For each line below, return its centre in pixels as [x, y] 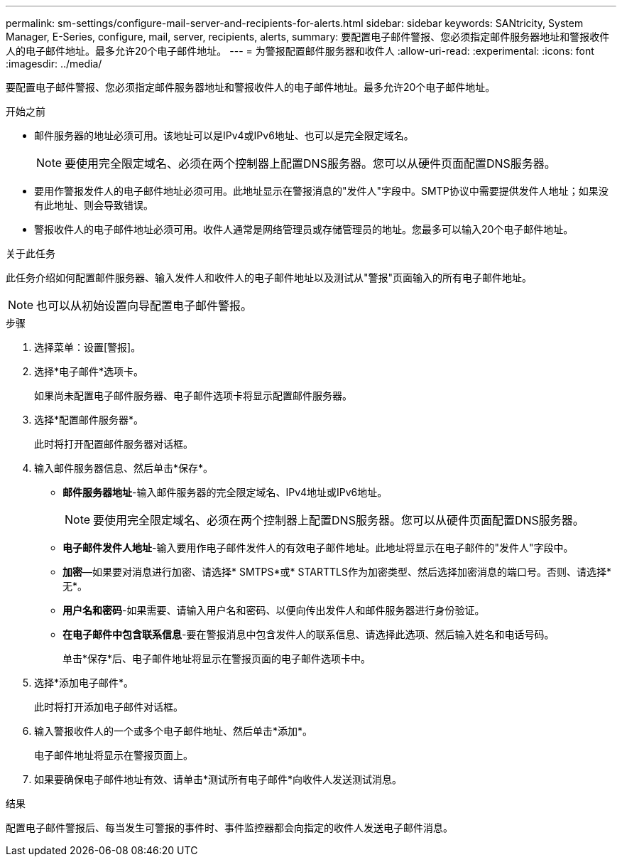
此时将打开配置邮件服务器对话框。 [114, 444]
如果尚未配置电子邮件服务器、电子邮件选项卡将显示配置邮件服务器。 [193, 395]
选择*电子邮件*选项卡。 [89, 371]
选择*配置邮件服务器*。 [89, 420]
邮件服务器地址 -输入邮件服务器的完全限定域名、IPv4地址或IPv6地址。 [225, 492]
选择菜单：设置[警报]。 [88, 347]
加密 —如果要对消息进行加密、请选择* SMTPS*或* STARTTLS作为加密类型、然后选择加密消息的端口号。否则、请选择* [337, 572]
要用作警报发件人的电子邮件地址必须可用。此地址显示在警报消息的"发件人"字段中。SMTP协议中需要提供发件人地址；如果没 [321, 191]
